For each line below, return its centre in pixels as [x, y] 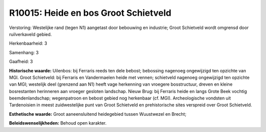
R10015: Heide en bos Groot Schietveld [90, 13]
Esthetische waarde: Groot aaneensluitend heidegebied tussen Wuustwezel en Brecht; [98, 114]
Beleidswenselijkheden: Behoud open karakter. [58, 123]
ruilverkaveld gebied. [31, 34]
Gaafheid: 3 [21, 62]
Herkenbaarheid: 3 [28, 43]
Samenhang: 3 [24, 52]
